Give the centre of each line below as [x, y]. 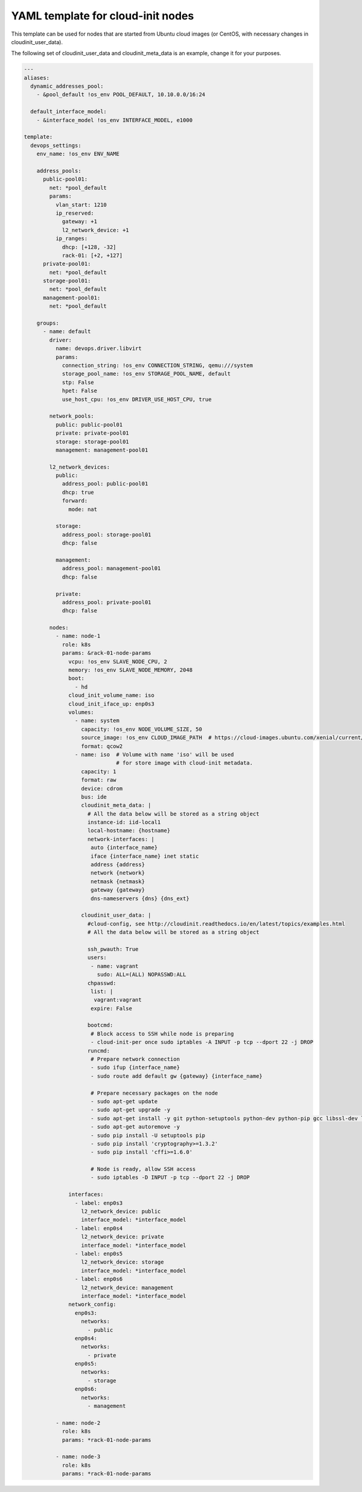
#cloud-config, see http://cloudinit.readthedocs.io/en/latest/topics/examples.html [216, 924]
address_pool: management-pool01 [111, 569]
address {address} [118, 865]
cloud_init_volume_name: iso [112, 696]
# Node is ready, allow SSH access [143, 1169]
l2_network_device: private [122, 1237]
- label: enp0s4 [99, 1228]
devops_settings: [56, 145]
